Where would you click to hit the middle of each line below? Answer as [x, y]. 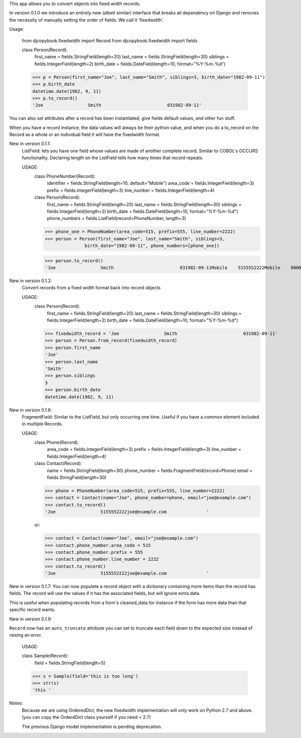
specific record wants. [32, 609]
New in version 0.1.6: [31, 410]
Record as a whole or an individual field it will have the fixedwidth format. [85, 135]
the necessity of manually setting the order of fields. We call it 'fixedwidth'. [87, 20]
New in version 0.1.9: [31, 619]
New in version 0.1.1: [30, 144]
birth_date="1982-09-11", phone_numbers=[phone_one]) [152, 246]
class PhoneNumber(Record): [65, 176]
